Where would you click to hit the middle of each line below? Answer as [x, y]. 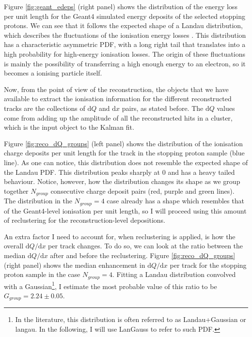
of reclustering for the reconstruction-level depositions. [85, 220]
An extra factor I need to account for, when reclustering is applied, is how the [120, 236]
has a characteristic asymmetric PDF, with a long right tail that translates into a [125, 44]
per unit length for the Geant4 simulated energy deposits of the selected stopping [125, 16]
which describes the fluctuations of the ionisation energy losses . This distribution [125, 35]
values [226, 108]
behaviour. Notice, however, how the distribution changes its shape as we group [122, 181]
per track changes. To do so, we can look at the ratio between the [146, 246]
